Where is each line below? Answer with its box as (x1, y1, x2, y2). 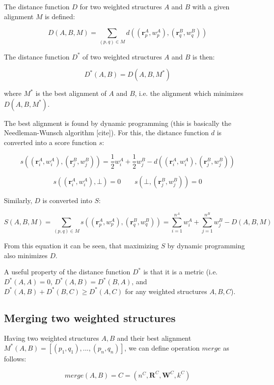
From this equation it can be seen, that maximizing (4, 240, 159, 251)
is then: (192, 51, 215, 61)
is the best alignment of (35, 88, 107, 98)
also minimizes (4, 250, 48, 260)
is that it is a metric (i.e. (143, 267, 218, 277)
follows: (4, 353, 27, 363)
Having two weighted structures (4, 333, 99, 343)
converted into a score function (4, 137, 97, 147)
